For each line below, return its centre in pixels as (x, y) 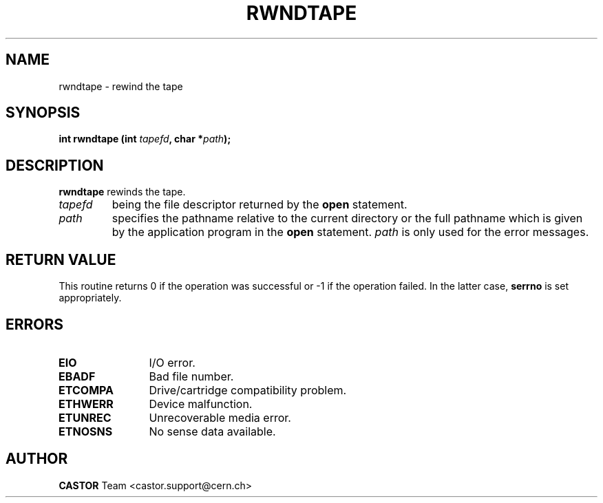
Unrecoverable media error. (220, 417)
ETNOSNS (86, 431)
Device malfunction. (201, 404)
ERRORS (35, 324)
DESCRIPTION (55, 165)
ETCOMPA (86, 390)
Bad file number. (191, 376)
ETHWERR (86, 404)
